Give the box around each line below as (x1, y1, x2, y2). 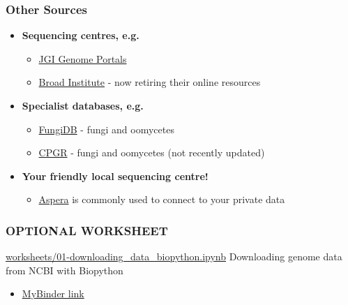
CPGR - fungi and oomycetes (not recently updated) (38, 145, 265, 160)
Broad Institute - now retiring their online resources (38, 75, 261, 89)
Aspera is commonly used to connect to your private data (38, 192, 285, 207)
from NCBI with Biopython (6, 262, 123, 277)
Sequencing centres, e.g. (22, 28, 139, 43)
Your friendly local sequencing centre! (22, 168, 209, 183)
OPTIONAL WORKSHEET (6, 221, 168, 239)
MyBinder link (22, 286, 84, 301)
